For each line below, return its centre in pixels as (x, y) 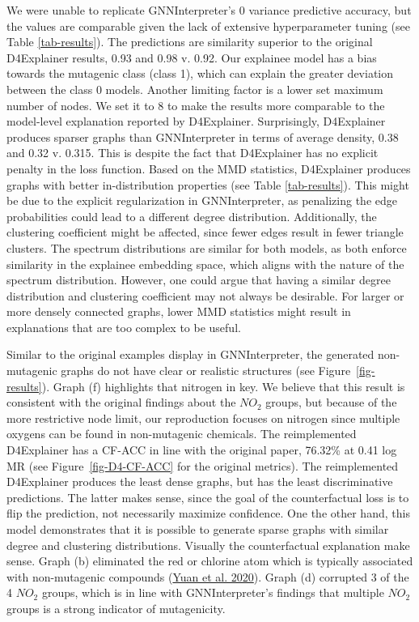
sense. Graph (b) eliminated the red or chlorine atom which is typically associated (210, 561)
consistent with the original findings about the (121, 402)
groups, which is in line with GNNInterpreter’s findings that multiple (213, 592)
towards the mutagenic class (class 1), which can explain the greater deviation (200, 73)
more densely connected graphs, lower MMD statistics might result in (179, 311)
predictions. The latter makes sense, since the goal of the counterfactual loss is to (208, 497)
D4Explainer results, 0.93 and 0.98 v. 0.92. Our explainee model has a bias (192, 57)
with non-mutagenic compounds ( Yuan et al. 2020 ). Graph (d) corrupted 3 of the (208, 576)
